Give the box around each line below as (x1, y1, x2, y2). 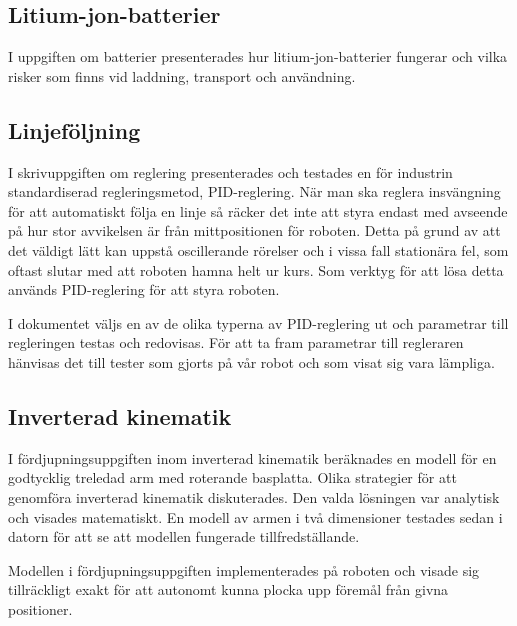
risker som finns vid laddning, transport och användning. (8, 65, 356, 86)
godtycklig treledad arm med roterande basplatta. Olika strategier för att (8, 467, 457, 488)
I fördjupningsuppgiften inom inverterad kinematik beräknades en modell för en (8, 447, 497, 468)
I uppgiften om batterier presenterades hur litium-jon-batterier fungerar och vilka (8, 46, 508, 67)
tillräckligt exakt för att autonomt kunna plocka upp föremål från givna (8, 579, 449, 600)
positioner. (8, 598, 73, 619)
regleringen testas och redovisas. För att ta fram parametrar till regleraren (8, 332, 464, 353)
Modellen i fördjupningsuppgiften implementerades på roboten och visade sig (8, 559, 480, 580)
